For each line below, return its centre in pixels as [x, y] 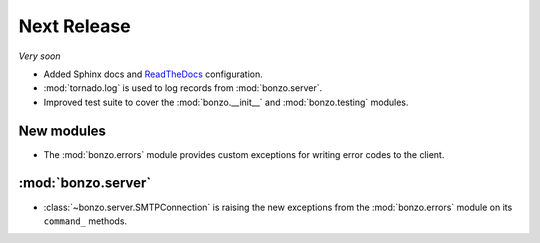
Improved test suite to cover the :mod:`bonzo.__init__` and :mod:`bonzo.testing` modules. [226, 102]
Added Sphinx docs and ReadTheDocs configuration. [153, 74]
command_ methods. [85, 221]
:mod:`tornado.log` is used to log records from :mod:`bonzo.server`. [183, 88]
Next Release [74, 26]
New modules [62, 130]
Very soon [39, 56]
